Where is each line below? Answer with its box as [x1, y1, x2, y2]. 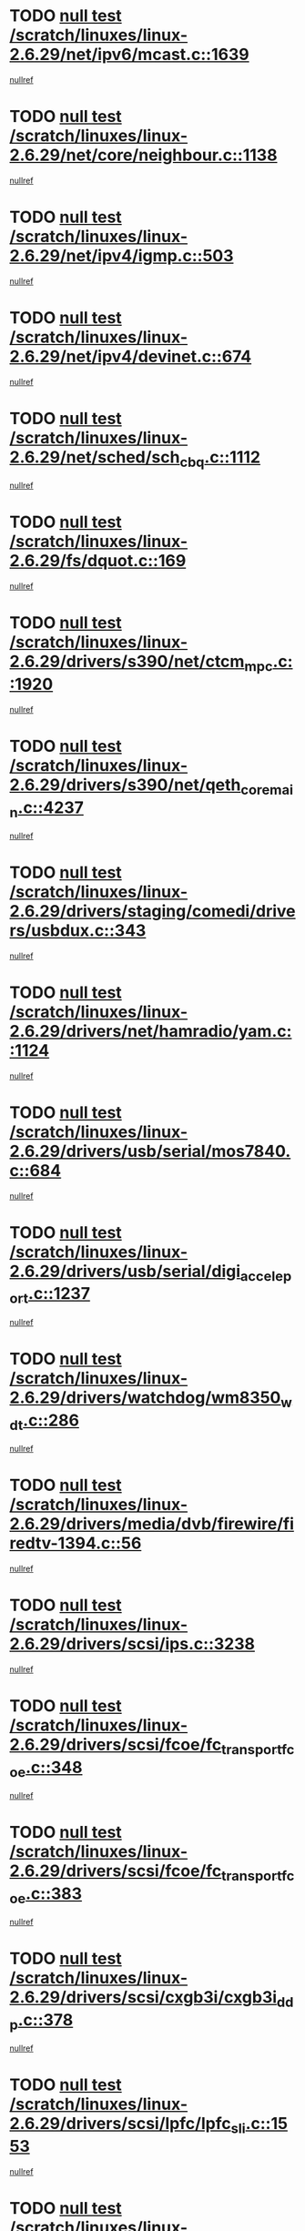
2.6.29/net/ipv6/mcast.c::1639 [9, 45, 249, 65]
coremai [240, 780, 294, 798]
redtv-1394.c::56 [9, 1533, 142, 1554]
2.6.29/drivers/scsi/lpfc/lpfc [9, 2114, 231, 2135]
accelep [239, 1267, 292, 1284]
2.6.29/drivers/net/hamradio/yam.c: [9, 1021, 292, 1041]
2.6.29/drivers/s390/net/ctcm [9, 652, 245, 672]
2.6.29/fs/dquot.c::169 [9, 551, 187, 572]
